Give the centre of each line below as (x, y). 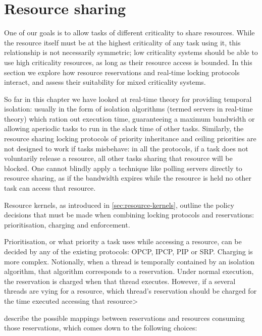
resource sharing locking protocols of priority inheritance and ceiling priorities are (130, 138)
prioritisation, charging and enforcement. (67, 224)
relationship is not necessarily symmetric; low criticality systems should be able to (131, 52)
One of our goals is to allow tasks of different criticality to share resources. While (129, 33)
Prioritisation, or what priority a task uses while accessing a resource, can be (123, 241)
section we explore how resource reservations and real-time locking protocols (122, 72)
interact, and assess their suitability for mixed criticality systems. (105, 82)
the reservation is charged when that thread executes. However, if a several (120, 281)
